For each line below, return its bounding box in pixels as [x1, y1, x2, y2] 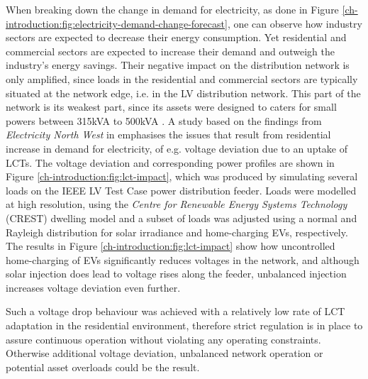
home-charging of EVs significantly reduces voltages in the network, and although [6, 252, 359, 267]
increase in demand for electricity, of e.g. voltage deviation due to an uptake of [6, 141, 348, 155]
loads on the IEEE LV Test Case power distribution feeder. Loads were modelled [6, 182, 357, 197]
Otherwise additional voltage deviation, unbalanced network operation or [6, 346, 323, 361]
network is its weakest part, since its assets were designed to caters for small [6, 99, 337, 114]
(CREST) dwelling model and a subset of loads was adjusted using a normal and [6, 210, 357, 225]
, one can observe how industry [227, 16, 362, 31]
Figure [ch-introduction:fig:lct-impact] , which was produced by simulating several [6, 169, 358, 184]
